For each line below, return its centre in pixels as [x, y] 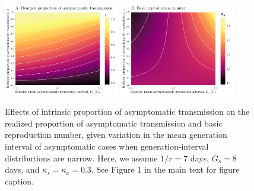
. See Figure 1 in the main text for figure [165, 169]
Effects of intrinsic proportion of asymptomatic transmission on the [127, 111]
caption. [20, 181]
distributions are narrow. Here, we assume [81, 158]
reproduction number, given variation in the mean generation [116, 135]
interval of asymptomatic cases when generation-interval [107, 146]
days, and [22, 169]
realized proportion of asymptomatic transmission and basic [114, 123]
